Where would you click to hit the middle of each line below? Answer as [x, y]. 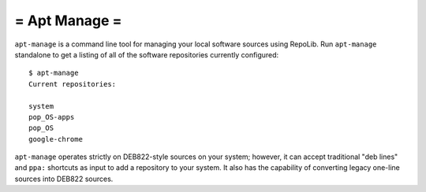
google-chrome [56, 139]
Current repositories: [73, 84]
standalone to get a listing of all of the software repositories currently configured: [147, 54]
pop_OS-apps [52, 117]
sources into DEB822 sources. [64, 179]
